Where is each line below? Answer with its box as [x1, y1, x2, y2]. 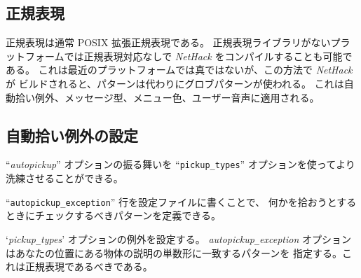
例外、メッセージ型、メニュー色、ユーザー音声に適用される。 [34, 90, 320, 104]
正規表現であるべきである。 [25, 259, 153, 274]
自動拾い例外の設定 [6, 124, 138, 146]
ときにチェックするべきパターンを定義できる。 [6, 208, 222, 223]
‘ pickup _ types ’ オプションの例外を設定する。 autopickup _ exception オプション [6, 231, 351, 246]
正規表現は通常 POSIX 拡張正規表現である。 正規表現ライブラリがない [6, 35, 331, 50]
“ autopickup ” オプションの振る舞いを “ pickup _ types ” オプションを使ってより [6, 157, 355, 172]
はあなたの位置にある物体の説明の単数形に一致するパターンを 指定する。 [6, 245, 342, 260]
